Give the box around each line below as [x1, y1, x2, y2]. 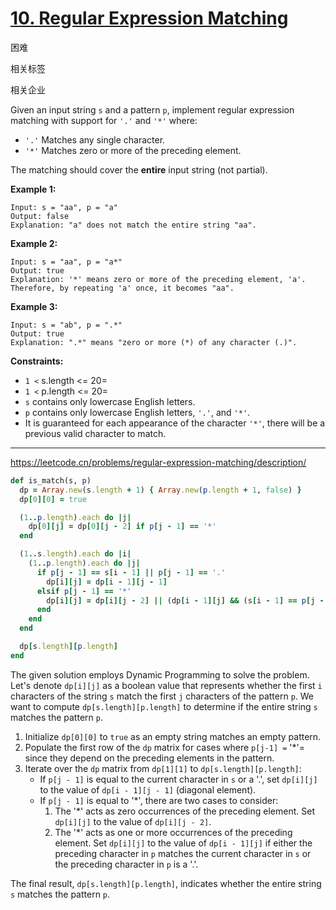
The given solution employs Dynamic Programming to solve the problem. [10, 668, 310, 681]
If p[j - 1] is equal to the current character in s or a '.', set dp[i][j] [39, 773, 318, 785]
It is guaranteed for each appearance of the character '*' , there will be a [24, 417, 326, 429]
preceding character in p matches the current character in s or [54, 847, 312, 859]
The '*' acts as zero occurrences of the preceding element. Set [54, 805, 315, 817]
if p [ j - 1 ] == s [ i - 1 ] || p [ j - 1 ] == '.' [36, 567, 227, 577]
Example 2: [10, 237, 58, 249]
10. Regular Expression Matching [10, 7, 289, 30]
